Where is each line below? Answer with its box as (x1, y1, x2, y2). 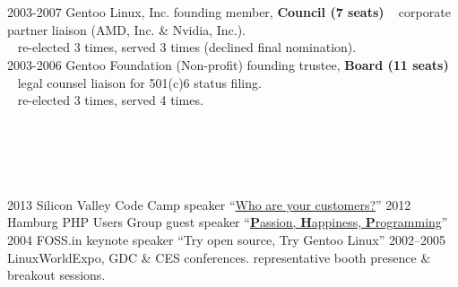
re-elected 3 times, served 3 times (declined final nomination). (17, 38, 357, 57)
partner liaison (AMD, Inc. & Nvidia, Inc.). (7, 20, 246, 39)
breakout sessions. (7, 265, 106, 284)
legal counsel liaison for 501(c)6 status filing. (17, 73, 262, 91)
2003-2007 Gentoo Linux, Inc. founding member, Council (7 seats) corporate (7, 3, 451, 22)
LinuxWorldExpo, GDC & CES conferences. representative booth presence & (7, 248, 431, 266)
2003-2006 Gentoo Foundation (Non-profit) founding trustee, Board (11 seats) (7, 55, 449, 74)
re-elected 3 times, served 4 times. (17, 91, 203, 109)
